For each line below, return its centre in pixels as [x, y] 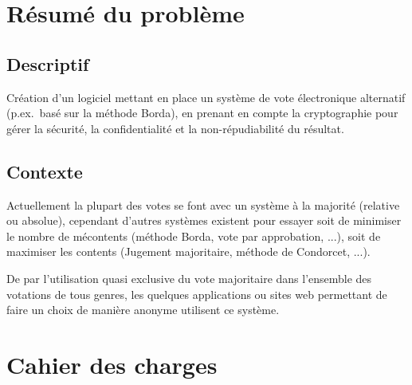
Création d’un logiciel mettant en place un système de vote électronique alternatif [206, 97]
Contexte [45, 171]
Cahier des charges [112, 364]
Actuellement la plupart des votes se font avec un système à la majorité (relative [203, 204]
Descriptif [48, 63]
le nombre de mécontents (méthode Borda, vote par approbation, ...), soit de [194, 236]
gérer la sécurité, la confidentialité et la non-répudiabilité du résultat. [175, 128]
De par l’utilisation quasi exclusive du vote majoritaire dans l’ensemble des [189, 278]
